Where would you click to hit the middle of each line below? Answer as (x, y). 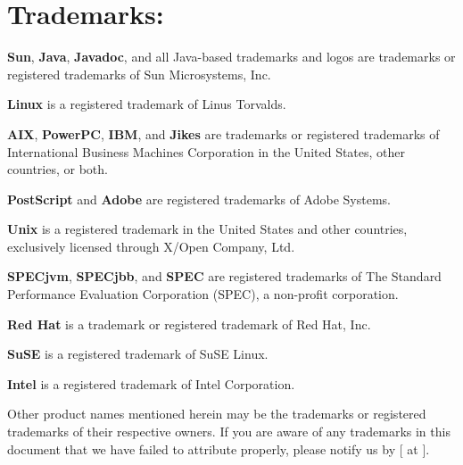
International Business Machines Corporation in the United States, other (207, 151)
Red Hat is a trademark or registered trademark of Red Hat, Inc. (189, 324)
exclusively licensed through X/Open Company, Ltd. (151, 246)
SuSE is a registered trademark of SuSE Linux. (138, 354)
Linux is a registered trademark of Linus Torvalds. (147, 104)
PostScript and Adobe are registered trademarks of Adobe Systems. (199, 199)
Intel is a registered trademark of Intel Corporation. (151, 383)
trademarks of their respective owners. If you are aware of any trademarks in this (229, 432)
